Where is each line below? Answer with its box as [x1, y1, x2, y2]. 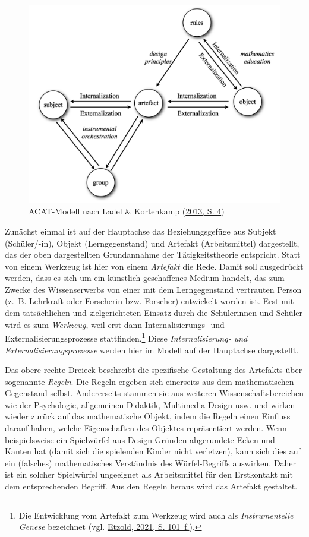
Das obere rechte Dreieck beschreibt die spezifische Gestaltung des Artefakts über [5, 364, 302, 376]
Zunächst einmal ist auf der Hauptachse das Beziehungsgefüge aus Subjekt [5, 225, 276, 237]
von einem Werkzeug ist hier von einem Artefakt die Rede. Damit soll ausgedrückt [5, 260, 304, 272]
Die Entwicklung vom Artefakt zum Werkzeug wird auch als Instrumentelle [18, 508, 294, 521]
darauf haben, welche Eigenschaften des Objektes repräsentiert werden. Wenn [5, 422, 287, 434]
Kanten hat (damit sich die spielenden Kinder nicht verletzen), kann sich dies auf [5, 445, 301, 457]
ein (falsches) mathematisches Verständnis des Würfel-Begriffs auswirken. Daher [5, 456, 297, 469]
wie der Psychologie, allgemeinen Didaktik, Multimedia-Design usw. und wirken [5, 398, 295, 410]
